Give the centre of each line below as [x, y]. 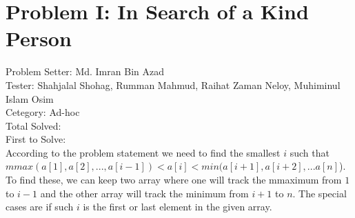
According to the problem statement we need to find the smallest [143, 152]
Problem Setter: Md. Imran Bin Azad [85, 71]
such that [310, 152]
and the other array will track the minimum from [144, 193]
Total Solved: [33, 125]
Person [39, 38]
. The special [319, 193]
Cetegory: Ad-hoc [43, 112]
